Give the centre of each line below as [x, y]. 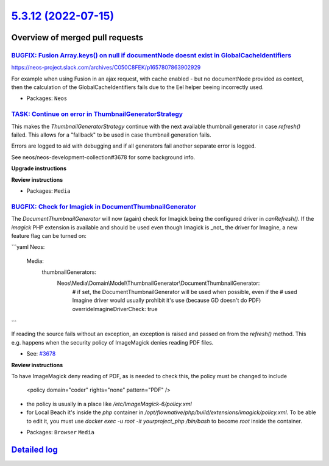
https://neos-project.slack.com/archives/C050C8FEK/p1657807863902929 [106, 68]
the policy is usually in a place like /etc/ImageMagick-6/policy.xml [109, 404]
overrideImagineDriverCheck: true [115, 309]
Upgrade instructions [39, 168]
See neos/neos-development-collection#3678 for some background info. [103, 157]
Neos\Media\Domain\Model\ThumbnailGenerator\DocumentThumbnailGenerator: [158, 283]
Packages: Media [48, 191]
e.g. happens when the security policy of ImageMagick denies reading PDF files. [112, 342]
